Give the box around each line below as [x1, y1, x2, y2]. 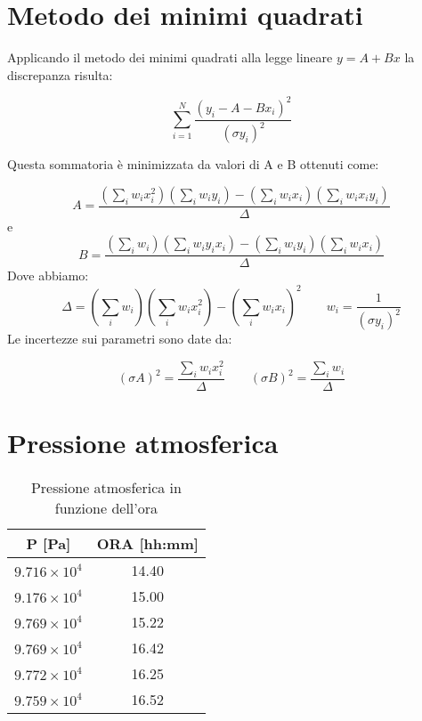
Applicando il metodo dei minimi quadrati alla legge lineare [7, 48, 333, 67]
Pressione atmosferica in [30, 477, 182, 498]
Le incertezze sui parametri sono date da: [7, 329, 232, 348]
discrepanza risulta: [7, 65, 113, 84]
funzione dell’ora [54, 498, 158, 519]
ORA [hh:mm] [96, 533, 199, 555]
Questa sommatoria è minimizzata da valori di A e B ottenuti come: [7, 155, 379, 174]
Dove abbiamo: [7, 266, 89, 285]
